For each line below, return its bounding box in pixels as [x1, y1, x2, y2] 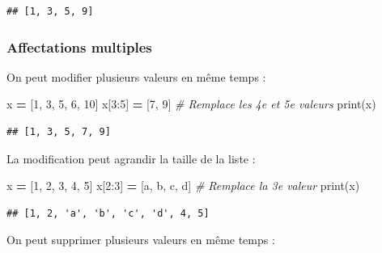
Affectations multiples [6, 36, 152, 57]
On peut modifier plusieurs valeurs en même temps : [6, 68, 266, 85]
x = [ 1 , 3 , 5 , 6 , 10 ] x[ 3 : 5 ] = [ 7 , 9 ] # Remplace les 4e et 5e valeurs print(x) [6, 95, 376, 112]
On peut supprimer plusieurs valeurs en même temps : [6, 231, 275, 248]
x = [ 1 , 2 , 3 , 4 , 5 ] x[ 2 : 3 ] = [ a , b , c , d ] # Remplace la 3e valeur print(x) [6, 177, 360, 194]
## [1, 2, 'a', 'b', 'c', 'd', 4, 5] [6, 207, 210, 219]
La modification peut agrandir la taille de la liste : [6, 150, 256, 167]
